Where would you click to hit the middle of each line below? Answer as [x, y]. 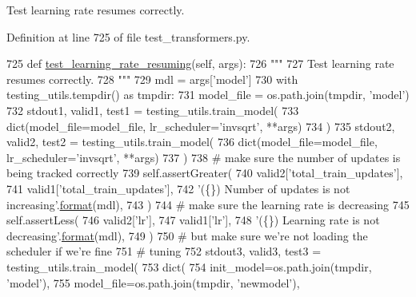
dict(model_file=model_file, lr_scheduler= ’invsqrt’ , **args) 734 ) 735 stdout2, [201, 126]
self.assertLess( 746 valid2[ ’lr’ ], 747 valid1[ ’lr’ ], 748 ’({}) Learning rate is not [193, 220]
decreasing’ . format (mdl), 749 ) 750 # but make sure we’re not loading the [187, 235]
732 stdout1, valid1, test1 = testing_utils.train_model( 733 [153, 110]
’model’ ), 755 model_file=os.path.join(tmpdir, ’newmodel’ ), [153, 282]
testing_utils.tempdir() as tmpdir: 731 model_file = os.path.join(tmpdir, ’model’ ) [208, 95]
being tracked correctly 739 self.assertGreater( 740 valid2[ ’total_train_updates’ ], [205, 173]
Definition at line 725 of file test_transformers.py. [128, 36]
